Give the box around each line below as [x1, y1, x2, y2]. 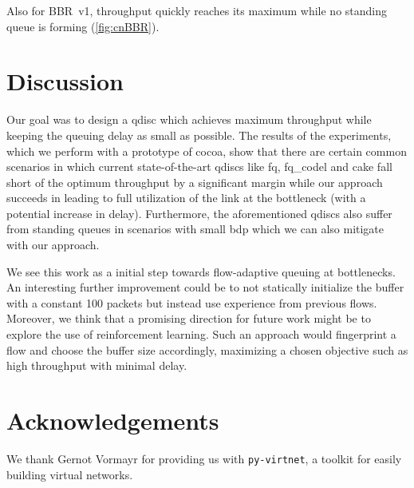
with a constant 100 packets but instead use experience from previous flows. [6, 294, 377, 311]
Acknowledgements [6, 404, 219, 436]
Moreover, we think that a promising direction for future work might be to [6, 310, 371, 327]
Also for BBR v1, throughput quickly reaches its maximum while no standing [6, 2, 388, 18]
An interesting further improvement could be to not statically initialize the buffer [6, 279, 404, 296]
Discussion [6, 65, 124, 97]
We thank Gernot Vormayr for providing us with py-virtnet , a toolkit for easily [6, 450, 402, 466]
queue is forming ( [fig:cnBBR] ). [6, 18, 160, 34]
